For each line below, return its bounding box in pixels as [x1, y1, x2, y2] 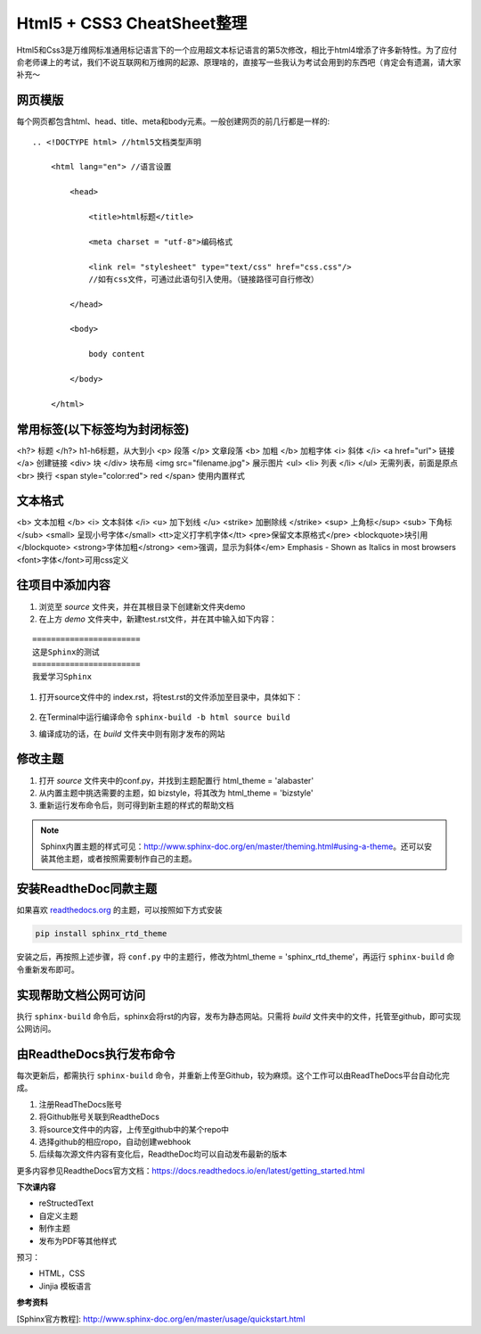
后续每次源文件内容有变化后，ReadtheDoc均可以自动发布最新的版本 [38, 1149, 288, 1159]
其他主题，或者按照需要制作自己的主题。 [47, 853, 197, 864]
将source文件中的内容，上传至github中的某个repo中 [38, 1124, 230, 1134]
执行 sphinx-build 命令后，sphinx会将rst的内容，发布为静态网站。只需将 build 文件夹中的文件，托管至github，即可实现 [16, 1010, 461, 1021]
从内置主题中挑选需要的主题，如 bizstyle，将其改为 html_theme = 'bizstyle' [38, 787, 314, 798]
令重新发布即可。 [16, 964, 79, 975]
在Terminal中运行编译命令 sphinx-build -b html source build [38, 712, 290, 722]
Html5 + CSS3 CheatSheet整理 [16, 13, 248, 33]
